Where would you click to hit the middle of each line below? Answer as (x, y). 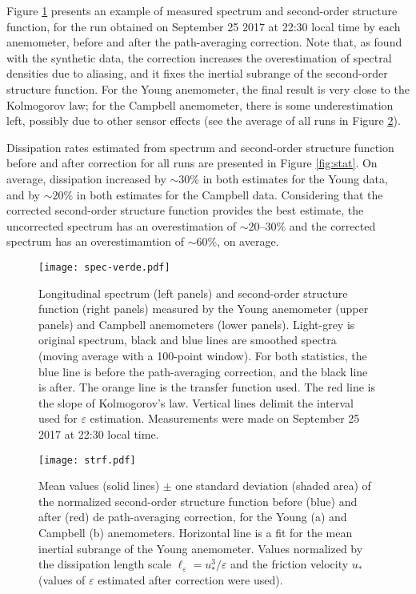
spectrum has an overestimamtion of (95, 241)
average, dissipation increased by (86, 178)
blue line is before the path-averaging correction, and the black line (203, 371)
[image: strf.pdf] (87, 460)
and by (24, 194)
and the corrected (332, 225)
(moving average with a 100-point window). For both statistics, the (203, 355)
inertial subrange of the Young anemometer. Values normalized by (201, 548)
